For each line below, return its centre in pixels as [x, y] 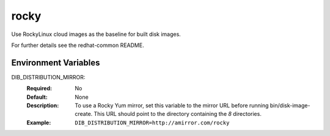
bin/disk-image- [290, 106]
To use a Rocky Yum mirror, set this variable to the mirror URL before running [172, 106]
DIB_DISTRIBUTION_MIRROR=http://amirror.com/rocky [152, 123]
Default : [37, 97]
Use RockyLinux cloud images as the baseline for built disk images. [96, 34]
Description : [43, 106]
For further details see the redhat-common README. [78, 45]
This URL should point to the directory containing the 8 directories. [178, 114]
